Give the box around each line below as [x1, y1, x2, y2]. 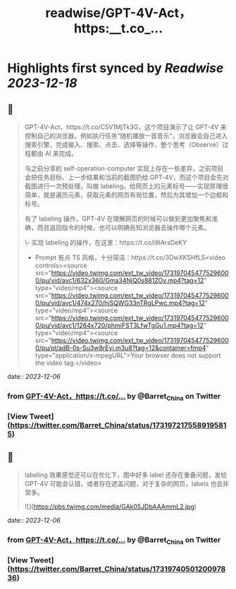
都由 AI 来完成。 [30, 150, 78, 157]
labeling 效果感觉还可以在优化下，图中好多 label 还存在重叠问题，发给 [24, 470, 228, 479]
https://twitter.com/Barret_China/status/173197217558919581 [10, 420, 227, 430]
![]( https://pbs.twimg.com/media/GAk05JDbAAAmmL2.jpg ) [24, 502, 197, 511]
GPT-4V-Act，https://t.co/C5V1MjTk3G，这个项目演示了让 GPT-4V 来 [24, 123, 227, 131]
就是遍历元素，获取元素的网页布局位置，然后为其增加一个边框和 [43, 190, 229, 199]
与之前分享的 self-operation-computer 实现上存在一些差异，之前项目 [24, 164, 224, 172]
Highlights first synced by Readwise [7, 60, 224, 76]
